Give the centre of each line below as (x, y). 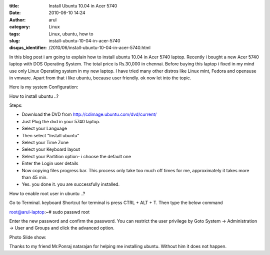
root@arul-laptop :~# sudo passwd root (49, 212)
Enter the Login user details (50, 163)
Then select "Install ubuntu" (50, 135)
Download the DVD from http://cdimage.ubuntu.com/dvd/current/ (89, 114)
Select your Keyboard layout (51, 149)
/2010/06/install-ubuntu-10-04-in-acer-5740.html (100, 48)
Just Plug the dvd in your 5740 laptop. (61, 121)
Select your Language (44, 128)
